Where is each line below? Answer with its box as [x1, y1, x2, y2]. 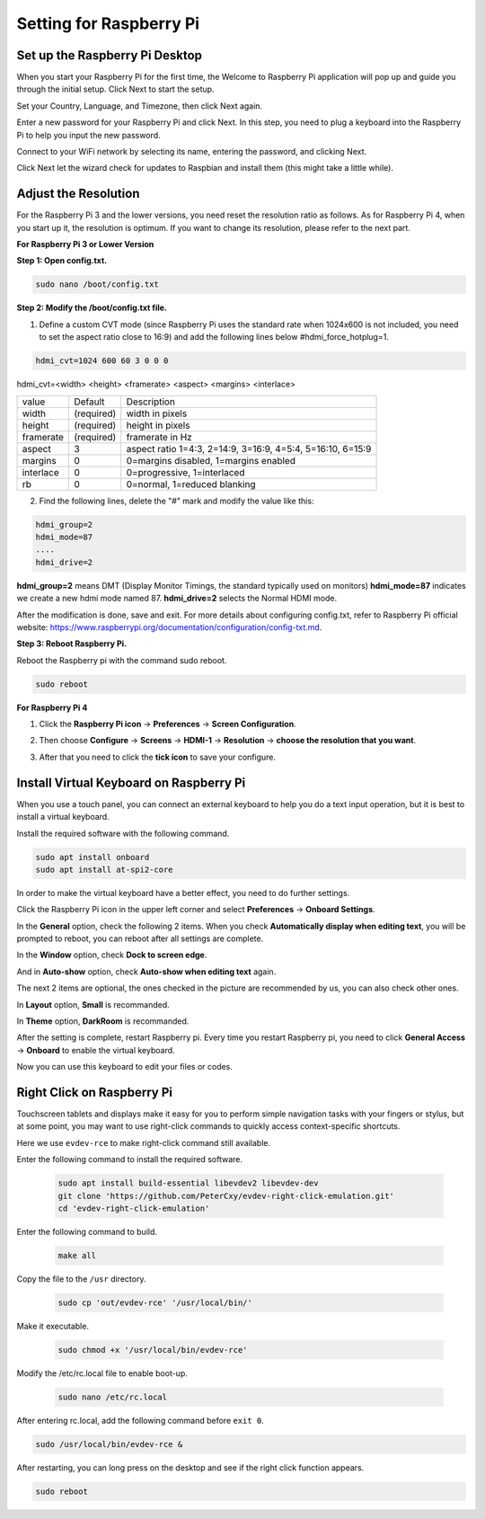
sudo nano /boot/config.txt [35, 280, 159, 289]
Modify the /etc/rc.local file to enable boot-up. [16, 1367, 189, 1379]
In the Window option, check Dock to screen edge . [16, 949, 207, 961]
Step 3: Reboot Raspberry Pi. [16, 638, 128, 649]
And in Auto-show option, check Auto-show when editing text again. [16, 966, 277, 977]
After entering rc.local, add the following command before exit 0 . [16, 1415, 264, 1426]
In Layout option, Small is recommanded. [16, 999, 170, 1010]
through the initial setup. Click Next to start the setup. [16, 84, 215, 94]
